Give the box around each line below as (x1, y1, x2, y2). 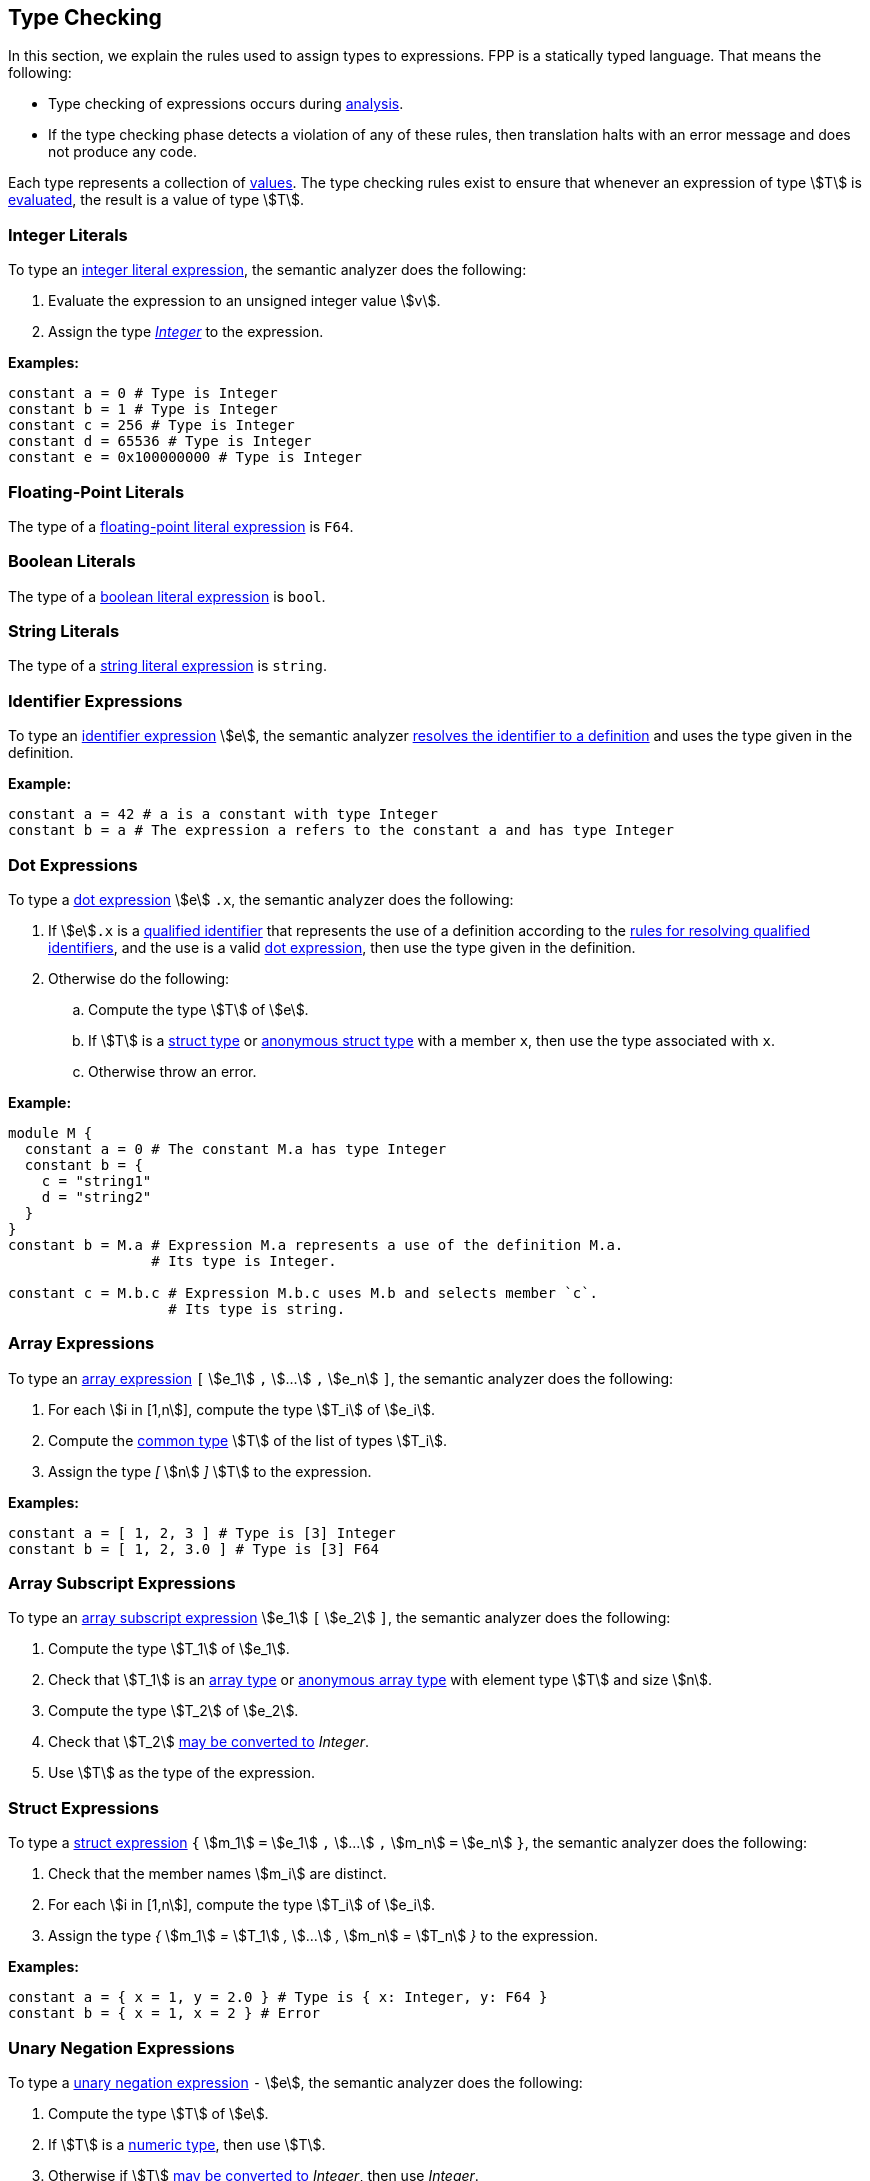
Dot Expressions (8, 854, 138, 875)
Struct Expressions (8, 1797, 159, 1818)
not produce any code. (48, 143, 198, 161)
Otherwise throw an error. (88, 1062, 257, 1080)
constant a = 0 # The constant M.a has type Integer (24, 1140, 447, 1157)
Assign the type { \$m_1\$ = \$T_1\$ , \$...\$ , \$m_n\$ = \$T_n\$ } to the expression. (48, 1927, 599, 1945)
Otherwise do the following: (48, 969, 230, 987)
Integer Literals (8, 224, 128, 245)
